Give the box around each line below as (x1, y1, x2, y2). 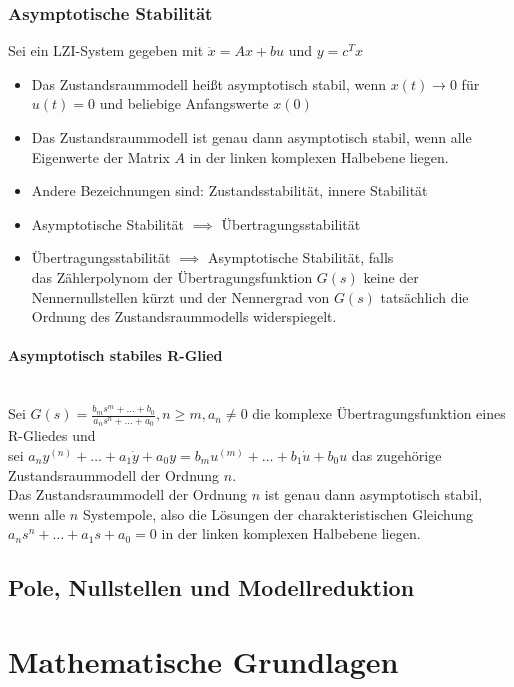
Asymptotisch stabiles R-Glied (8, 345, 223, 366)
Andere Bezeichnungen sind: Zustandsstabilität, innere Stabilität (31, 180, 428, 201)
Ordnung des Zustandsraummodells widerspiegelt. (31, 306, 337, 327)
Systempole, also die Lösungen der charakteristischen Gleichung (82, 503, 473, 524)
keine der (363, 266, 419, 287)
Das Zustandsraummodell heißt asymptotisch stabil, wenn (31, 73, 386, 94)
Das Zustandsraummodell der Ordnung (8, 484, 247, 505)
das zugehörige (351, 444, 442, 465)
